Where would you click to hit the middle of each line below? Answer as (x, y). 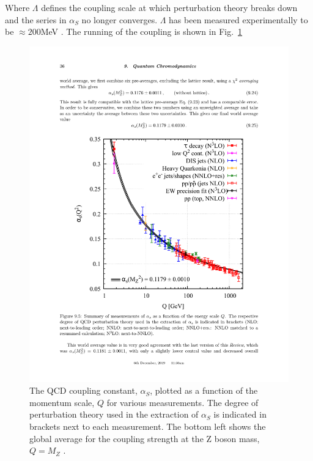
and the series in (36, 19)
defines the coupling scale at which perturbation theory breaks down (169, 7)
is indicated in (240, 414)
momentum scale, (62, 402)
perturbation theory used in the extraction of (114, 414)
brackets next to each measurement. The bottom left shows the (148, 426)
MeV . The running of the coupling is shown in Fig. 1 (142, 31)
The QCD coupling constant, (83, 390)
